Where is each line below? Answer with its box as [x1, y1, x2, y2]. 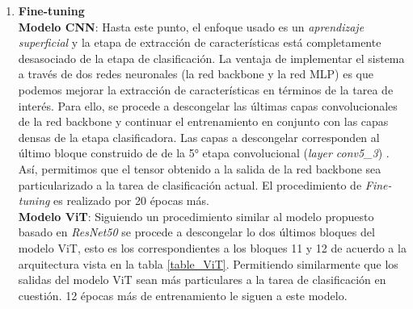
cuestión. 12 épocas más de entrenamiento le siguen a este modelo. [18, 286, 348, 303]
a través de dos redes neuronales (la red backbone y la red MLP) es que [18, 65, 374, 82]
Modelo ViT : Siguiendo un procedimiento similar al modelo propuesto [18, 207, 374, 224]
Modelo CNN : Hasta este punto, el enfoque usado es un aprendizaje [18, 18, 365, 35]
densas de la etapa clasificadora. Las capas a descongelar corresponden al [18, 128, 380, 145]
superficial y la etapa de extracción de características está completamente [18, 34, 381, 51]
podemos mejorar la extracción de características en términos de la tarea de [18, 81, 394, 98]
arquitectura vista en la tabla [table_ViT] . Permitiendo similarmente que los [18, 255, 398, 272]
